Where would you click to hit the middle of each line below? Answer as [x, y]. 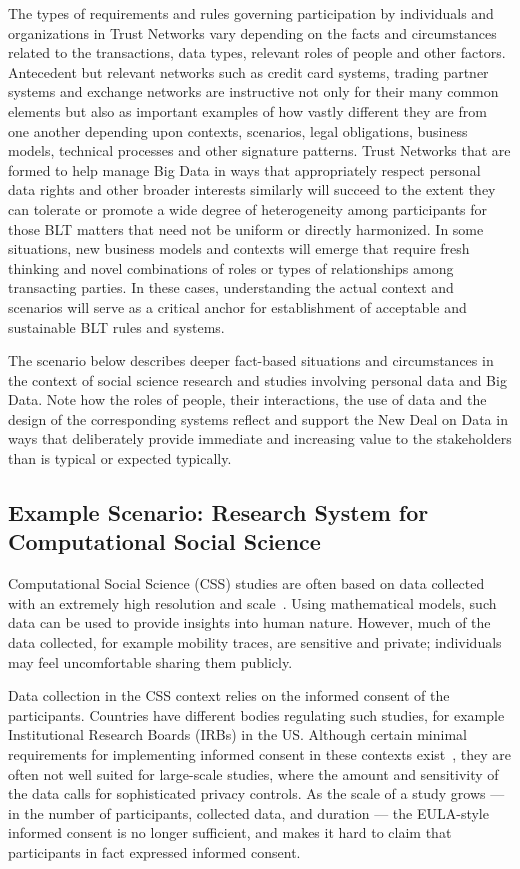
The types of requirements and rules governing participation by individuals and [251, 13]
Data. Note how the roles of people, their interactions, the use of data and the [247, 399]
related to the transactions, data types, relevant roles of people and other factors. [257, 52]
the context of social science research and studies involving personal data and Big [257, 379]
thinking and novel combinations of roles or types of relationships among [231, 267]
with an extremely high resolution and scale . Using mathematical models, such [252, 602]
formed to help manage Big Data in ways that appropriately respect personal [244, 169]
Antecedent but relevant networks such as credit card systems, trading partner [248, 71]
